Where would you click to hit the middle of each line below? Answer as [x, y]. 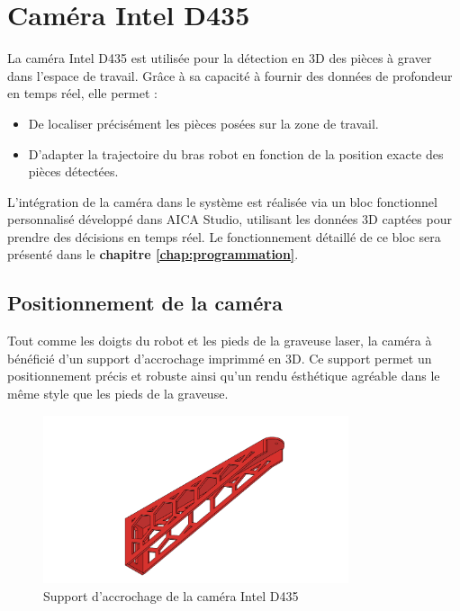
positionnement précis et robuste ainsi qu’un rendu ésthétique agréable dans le [224, 376]
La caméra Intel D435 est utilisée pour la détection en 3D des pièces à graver [220, 58]
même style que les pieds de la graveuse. [118, 394]
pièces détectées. [73, 171]
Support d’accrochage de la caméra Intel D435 [171, 595]
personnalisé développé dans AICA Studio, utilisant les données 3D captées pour [230, 219]
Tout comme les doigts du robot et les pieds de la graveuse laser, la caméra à [220, 341]
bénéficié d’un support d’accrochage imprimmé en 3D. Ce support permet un [220, 358]
